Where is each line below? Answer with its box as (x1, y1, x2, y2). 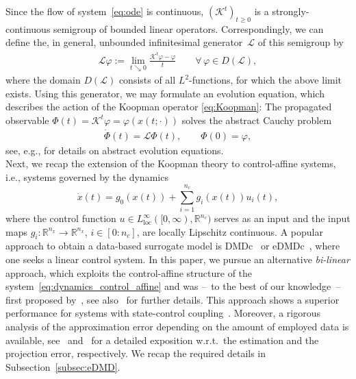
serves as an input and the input (214, 211, 351, 225)
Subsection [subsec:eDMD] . (5, 359, 120, 374)
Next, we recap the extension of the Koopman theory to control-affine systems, (5, 156, 336, 171)
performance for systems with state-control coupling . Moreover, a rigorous (5, 306, 320, 320)
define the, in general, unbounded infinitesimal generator (5, 35, 243, 49)
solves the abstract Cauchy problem (181, 112, 332, 127)
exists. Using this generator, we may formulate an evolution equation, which (5, 86, 325, 100)
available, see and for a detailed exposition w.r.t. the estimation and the (5, 332, 319, 347)
